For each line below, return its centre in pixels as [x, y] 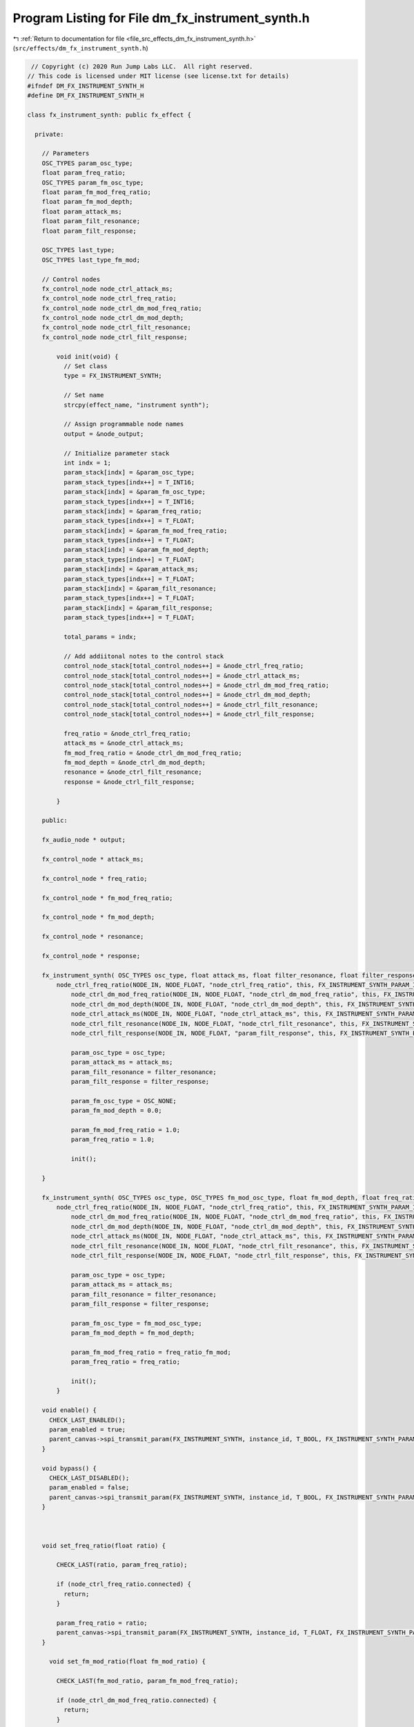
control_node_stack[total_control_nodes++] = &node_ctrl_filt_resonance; [191, 704]
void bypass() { [69, 1468]
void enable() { [69, 1410]
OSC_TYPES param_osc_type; [88, 163]
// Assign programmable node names [124, 424]
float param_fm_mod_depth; [88, 202]
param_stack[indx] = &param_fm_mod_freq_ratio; [145, 531]
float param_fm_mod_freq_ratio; [97, 192]
